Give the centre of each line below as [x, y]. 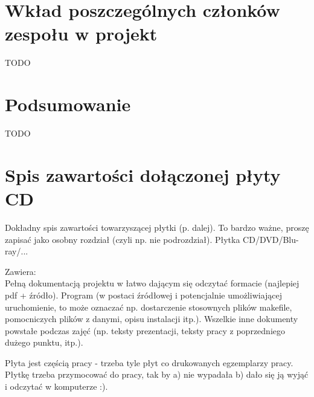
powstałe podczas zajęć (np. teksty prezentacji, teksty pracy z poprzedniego [145, 330]
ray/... [17, 251]
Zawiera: [21, 271]
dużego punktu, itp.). [44, 342]
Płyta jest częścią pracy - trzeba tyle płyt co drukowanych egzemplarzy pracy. [149, 362]
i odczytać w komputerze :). [56, 386]
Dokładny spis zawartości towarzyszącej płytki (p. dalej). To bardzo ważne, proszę [157, 227]
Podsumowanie [68, 104]
